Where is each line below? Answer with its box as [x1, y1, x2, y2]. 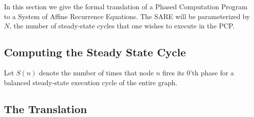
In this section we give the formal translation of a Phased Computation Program [4, 1, 248, 11]
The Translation [4, 101, 87, 116]
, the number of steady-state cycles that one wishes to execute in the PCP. [9, 21, 235, 31]
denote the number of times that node [39, 67, 154, 77]
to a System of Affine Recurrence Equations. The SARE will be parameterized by [4, 11, 250, 21]
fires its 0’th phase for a [162, 67, 234, 77]
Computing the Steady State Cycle [4, 45, 186, 60]
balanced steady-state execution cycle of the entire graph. [4, 77, 178, 87]
